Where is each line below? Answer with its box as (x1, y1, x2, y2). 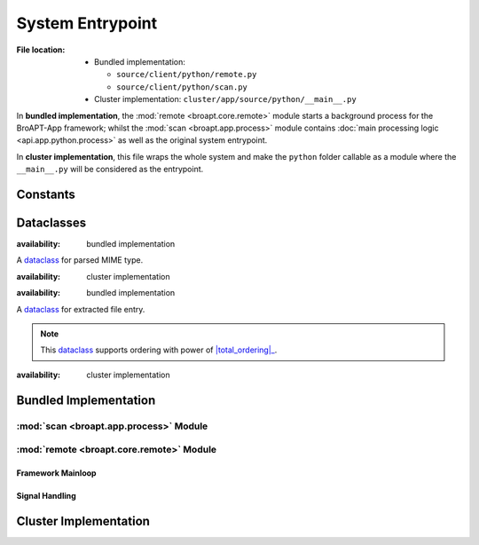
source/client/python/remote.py (116, 69, 257, 80)
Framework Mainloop (16, 467, 97, 478)
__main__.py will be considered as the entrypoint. (16, 164, 204, 175)
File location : (16, 44, 66, 55)
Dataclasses (16, 215, 87, 230)
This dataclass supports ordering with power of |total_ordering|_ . (40, 344, 278, 355)
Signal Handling (16, 490, 77, 501)
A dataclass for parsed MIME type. (16, 255, 144, 265)
